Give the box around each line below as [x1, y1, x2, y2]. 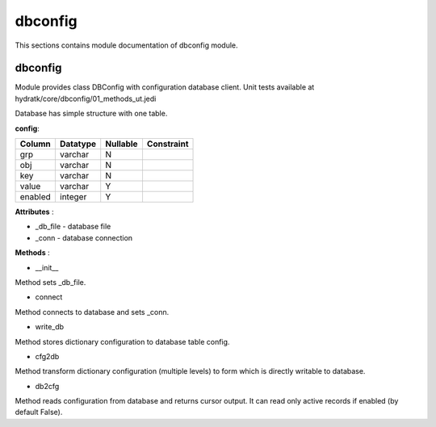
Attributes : [15, 207, 54, 217]
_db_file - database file [35, 222, 111, 232]
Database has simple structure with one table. [15, 109, 168, 119]
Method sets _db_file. [15, 277, 86, 287]
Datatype [59, 138, 97, 149]
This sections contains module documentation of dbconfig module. [15, 40, 238, 50]
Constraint [146, 138, 189, 149]
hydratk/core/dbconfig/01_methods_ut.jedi [15, 94, 157, 103]
